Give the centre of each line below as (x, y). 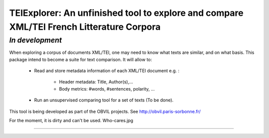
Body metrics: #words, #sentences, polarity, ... (107, 89)
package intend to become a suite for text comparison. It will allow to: (80, 59)
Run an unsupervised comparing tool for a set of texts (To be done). (104, 100)
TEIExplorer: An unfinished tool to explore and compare (126, 13)
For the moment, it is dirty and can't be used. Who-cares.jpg (71, 120)
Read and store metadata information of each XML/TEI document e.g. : (107, 70)
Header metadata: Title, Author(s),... (96, 82)
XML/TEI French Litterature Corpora (85, 27)
